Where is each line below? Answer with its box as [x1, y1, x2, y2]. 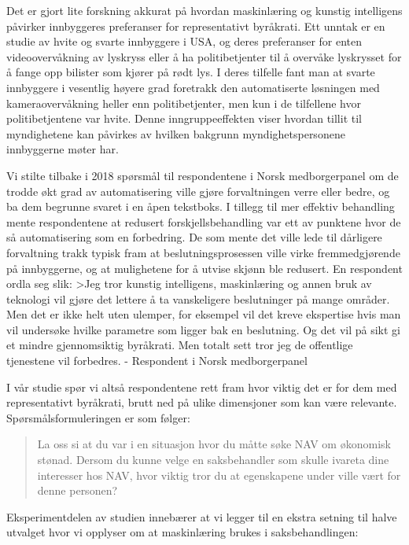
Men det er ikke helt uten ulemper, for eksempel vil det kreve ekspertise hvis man [6, 306, 401, 322]
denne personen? [37, 482, 118, 499]
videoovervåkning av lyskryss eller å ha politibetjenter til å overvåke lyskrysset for [6, 48, 402, 64]
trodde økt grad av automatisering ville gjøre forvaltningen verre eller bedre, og [6, 182, 390, 199]
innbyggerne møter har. [6, 141, 119, 157]
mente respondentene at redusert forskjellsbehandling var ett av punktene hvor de [6, 213, 401, 230]
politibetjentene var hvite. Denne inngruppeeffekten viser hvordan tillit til [6, 110, 362, 127]
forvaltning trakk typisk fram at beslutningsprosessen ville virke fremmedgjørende [6, 244, 400, 260]
